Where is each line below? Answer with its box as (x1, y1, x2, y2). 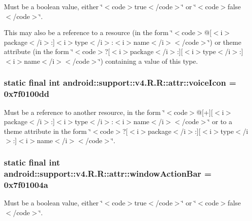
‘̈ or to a (208, 116, 233, 127)
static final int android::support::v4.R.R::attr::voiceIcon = (4, 76, 236, 89)
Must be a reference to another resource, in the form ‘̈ (4, 107, 165, 117)
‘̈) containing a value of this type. (98, 55, 198, 66)
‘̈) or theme (208, 37, 241, 47)
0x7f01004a (4, 178, 48, 190)
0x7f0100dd (4, 88, 50, 100)
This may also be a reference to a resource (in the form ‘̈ (4, 27, 173, 37)
